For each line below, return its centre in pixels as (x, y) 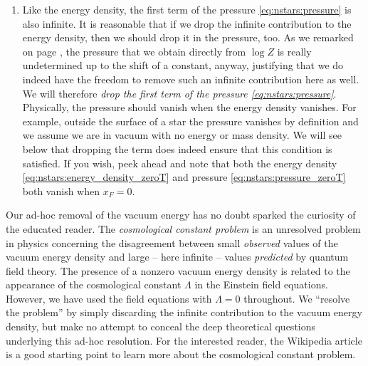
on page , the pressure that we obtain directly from (134, 51)
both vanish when (61, 190)
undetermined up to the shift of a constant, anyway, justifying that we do (183, 65)
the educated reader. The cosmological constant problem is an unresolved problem (183, 228)
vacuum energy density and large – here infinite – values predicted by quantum (177, 257)
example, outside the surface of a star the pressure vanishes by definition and (190, 121)
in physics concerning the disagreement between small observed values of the (172, 242)
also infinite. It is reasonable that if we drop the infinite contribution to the (187, 23)
